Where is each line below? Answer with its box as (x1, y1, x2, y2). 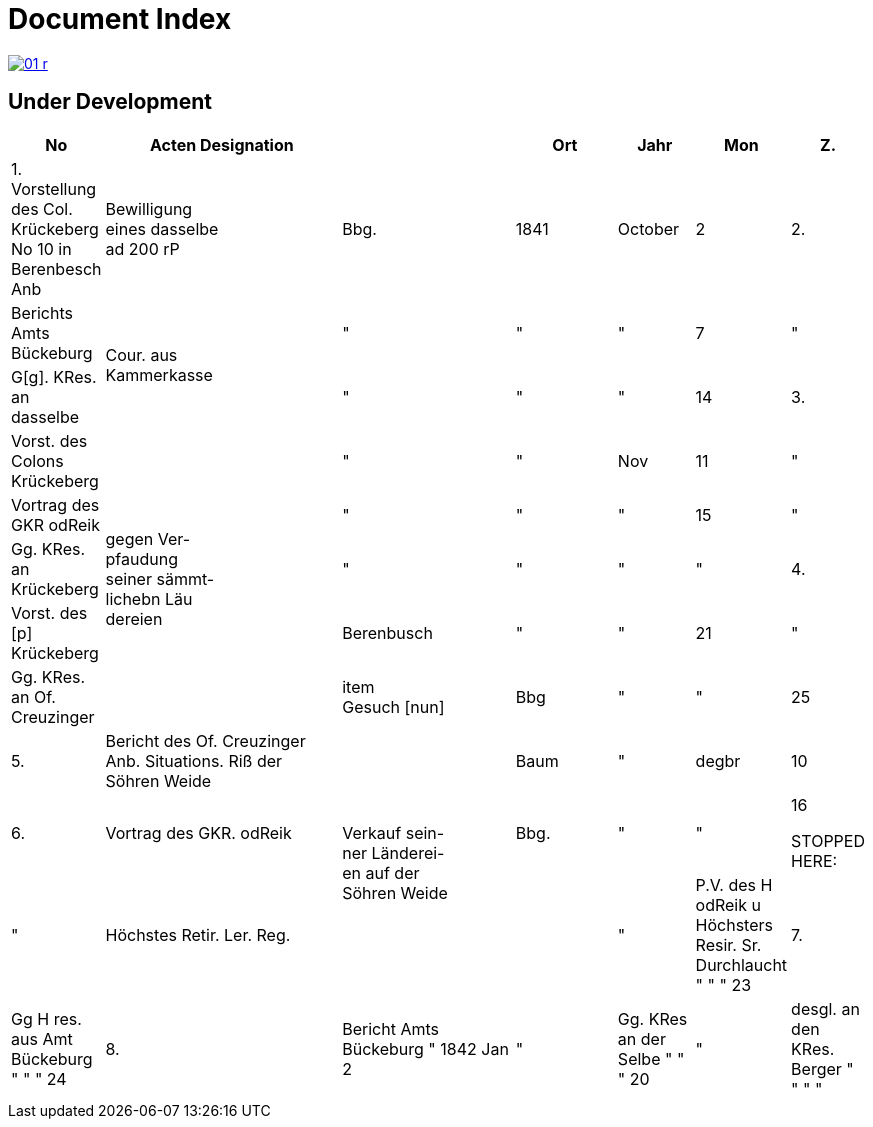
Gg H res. (11, 1008, 82, 1029)
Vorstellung (11, 178, 97, 199)
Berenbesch (11, 258, 102, 279)
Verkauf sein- (342, 822, 445, 843)
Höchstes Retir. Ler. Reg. (105, 924, 291, 945)
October (617, 218, 680, 239)
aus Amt (11, 1028, 73, 1049)
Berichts (11, 302, 73, 323)
